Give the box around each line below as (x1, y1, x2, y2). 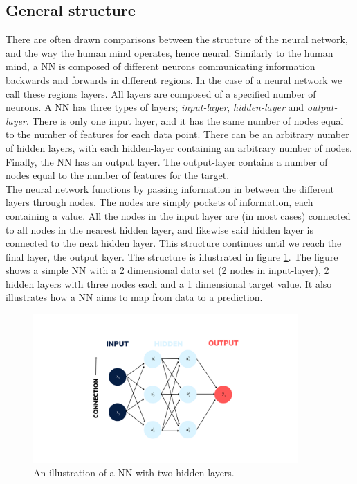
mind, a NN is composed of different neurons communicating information (6, 59, 315, 74)
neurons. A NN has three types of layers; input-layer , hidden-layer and (6, 100, 304, 114)
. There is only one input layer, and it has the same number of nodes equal (26, 113, 344, 128)
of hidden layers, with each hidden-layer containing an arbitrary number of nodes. (6, 140, 352, 155)
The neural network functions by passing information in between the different (6, 181, 334, 196)
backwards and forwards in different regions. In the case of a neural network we (6, 72, 342, 87)
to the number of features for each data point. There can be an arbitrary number (6, 127, 349, 141)
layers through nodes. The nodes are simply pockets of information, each (6, 195, 313, 209)
